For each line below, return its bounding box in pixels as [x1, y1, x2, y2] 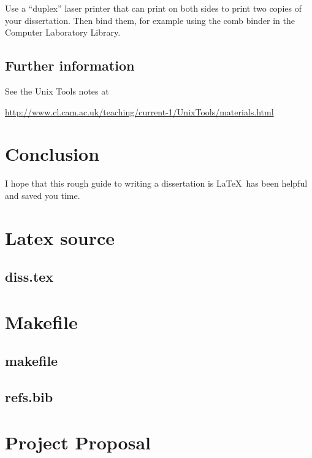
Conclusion [5, 141, 100, 166]
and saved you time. [5, 188, 80, 201]
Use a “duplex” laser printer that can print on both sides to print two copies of [5, 2, 302, 14]
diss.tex [5, 267, 54, 286]
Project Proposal [5, 429, 151, 454]
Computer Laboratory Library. [5, 26, 121, 39]
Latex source [5, 225, 115, 250]
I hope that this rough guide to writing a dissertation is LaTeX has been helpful [5, 177, 308, 190]
